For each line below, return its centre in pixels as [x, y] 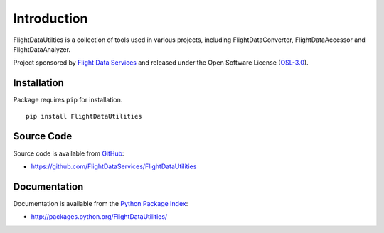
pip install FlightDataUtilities [84, 116]
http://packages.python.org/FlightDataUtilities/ [99, 217]
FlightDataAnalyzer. [42, 49]
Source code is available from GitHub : [69, 153]
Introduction [50, 18]
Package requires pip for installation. [68, 100]
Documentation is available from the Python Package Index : [101, 203]
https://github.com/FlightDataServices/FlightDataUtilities [114, 166]
